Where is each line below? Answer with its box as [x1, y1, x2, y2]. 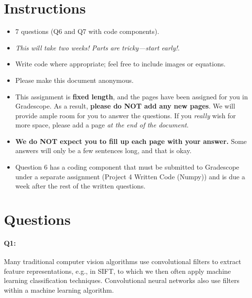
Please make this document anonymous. [15, 75, 134, 85]
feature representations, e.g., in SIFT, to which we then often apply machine [4, 266, 231, 276]
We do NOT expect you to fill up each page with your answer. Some [15, 136, 247, 146]
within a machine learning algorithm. [4, 284, 114, 295]
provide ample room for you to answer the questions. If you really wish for [15, 110, 236, 120]
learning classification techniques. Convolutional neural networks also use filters [4, 275, 240, 285]
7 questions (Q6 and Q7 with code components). [15, 26, 159, 36]
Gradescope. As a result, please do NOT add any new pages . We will [15, 101, 236, 111]
